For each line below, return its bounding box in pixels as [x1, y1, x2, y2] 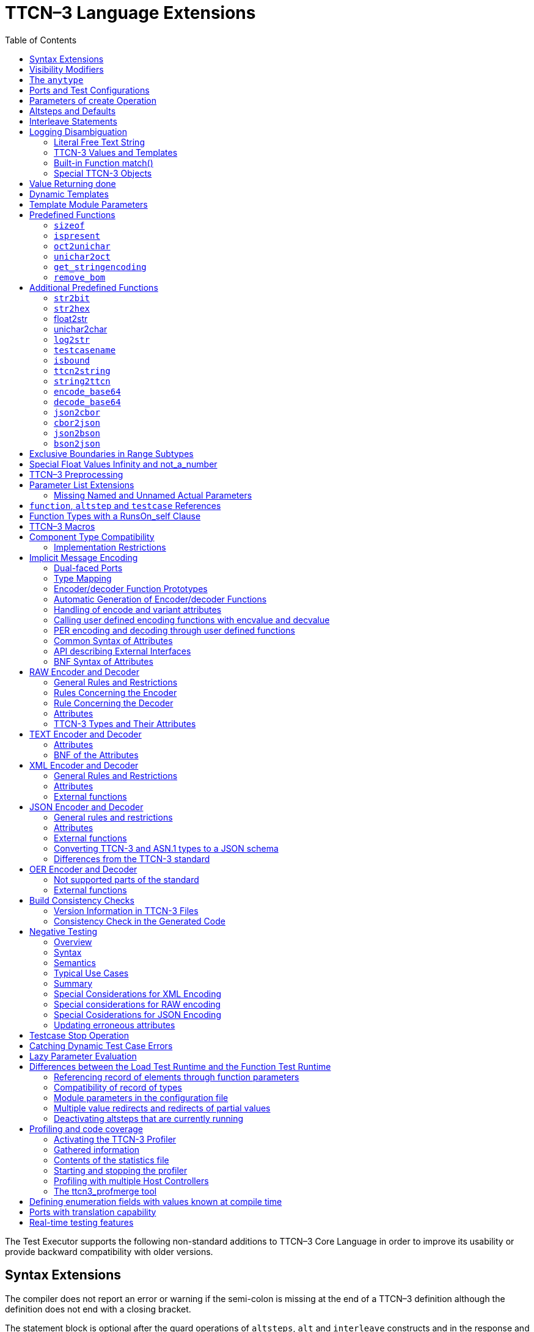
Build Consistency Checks [29, 895, 134, 906]
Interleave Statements [29, 115, 117, 126]
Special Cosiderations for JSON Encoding [54, 1009, 221, 1020]
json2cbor [54, 407, 100, 417]
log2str [54, 334, 90, 345]
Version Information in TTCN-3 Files [54, 905, 199, 916]
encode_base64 [54, 386, 121, 397]
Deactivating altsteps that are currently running [54, 1113, 244, 1124]
